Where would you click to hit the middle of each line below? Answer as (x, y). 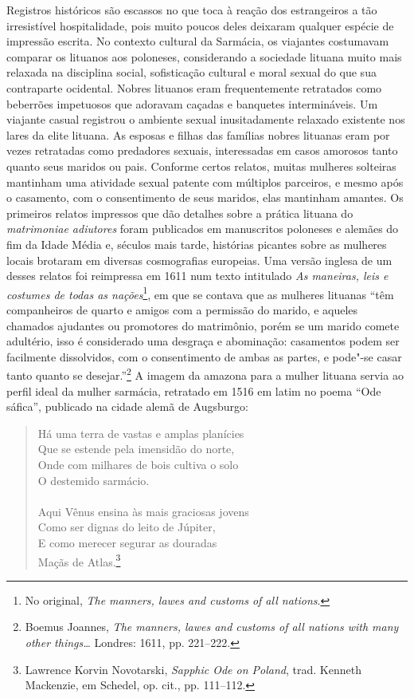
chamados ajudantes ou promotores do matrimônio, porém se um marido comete (203, 325)
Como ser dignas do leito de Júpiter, (127, 527)
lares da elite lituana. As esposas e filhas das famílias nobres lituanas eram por (198, 134)
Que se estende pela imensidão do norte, (136, 449)
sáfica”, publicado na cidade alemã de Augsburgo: (127, 406)
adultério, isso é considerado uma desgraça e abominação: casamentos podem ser (203, 341)
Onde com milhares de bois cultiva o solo (138, 464)
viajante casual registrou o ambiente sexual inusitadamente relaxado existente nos (206, 119)
